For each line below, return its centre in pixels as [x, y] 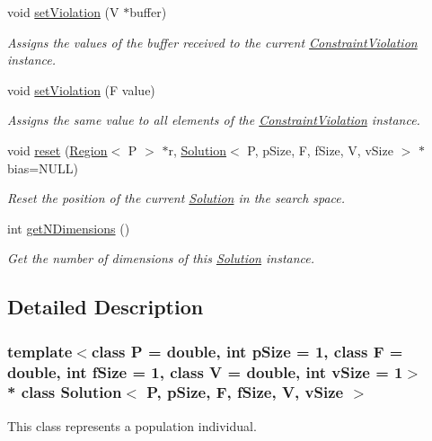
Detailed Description [106, 307]
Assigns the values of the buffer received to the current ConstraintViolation [212, 42]
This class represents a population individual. [132, 425]
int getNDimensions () [69, 228]
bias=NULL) [43, 168]
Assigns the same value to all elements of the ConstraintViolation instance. [214, 120]
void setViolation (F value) [81, 89]
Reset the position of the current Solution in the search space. [176, 198]
